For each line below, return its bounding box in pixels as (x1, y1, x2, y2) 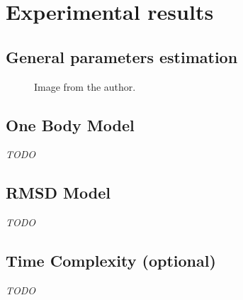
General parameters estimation (6, 45, 238, 67)
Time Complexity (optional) (6, 250, 216, 272)
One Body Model (6, 113, 135, 135)
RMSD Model (6, 182, 111, 204)
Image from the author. (34, 79, 136, 94)
